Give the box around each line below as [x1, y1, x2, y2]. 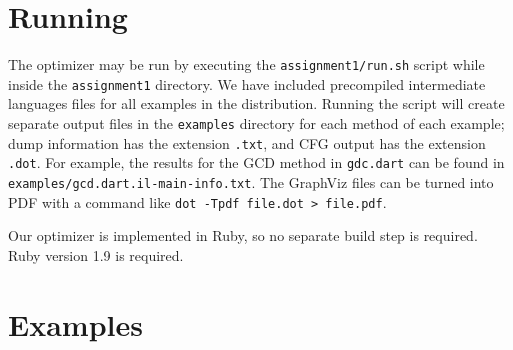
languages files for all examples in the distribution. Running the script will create [8, 93, 505, 114]
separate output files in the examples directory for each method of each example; [8, 113, 505, 134]
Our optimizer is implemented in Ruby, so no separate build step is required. [8, 225, 478, 246]
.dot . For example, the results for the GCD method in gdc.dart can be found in [8, 152, 505, 173]
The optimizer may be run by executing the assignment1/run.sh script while [8, 54, 485, 75]
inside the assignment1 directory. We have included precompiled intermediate [8, 73, 486, 94]
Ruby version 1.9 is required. [8, 244, 184, 265]
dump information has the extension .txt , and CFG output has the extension [8, 132, 486, 153]
